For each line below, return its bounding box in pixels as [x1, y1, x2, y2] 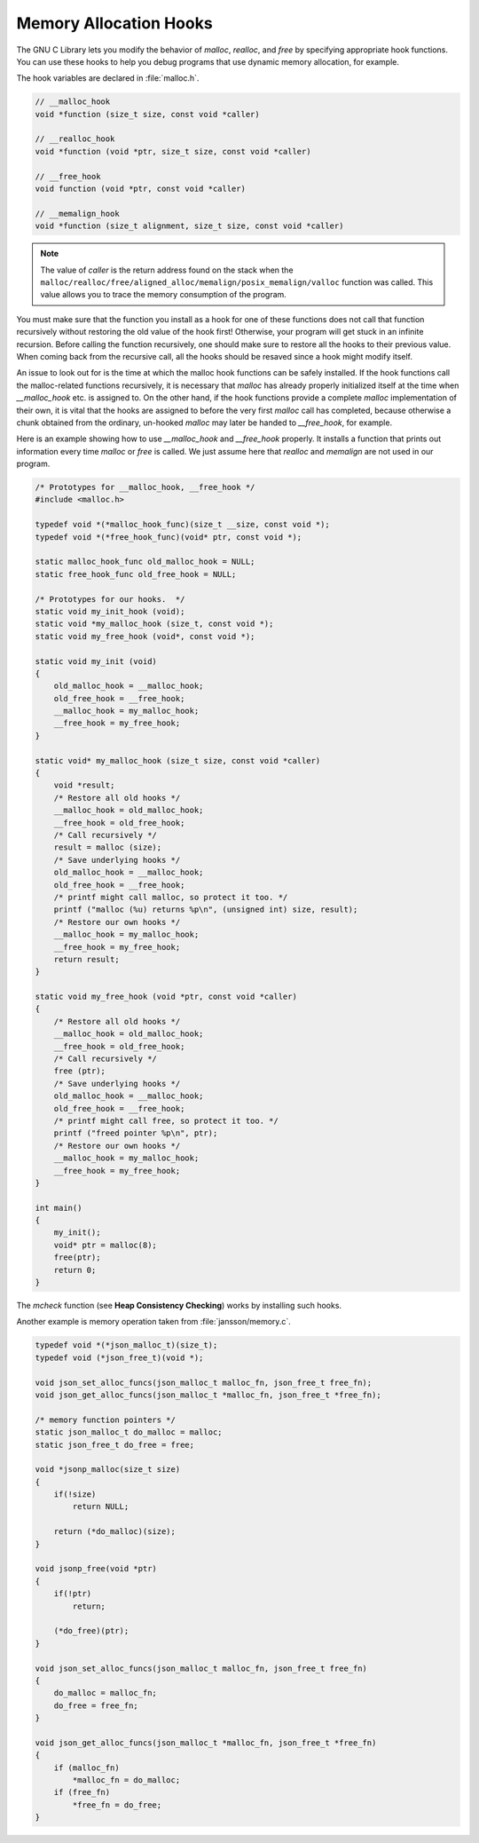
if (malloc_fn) [53, 1762, 120, 1773]
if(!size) [53, 1490, 97, 1499]
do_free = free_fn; [53, 1700, 139, 1711]
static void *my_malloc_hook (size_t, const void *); [35, 619, 274, 629]
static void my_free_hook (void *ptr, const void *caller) [35, 992, 297, 1002]
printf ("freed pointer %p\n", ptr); [53, 1128, 218, 1138]
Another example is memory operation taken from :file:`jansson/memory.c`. [16, 1317, 292, 1327]
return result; [53, 954, 120, 964]
